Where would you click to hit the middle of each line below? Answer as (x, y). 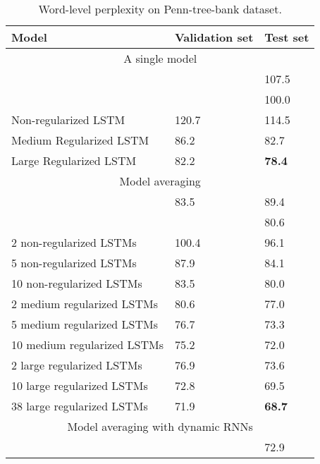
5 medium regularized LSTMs (85, 324)
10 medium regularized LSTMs (87, 344)
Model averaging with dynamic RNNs (160, 426)
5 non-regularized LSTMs (74, 263)
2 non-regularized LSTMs (74, 242)
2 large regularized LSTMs (77, 365)
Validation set (214, 37)
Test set (287, 37)
